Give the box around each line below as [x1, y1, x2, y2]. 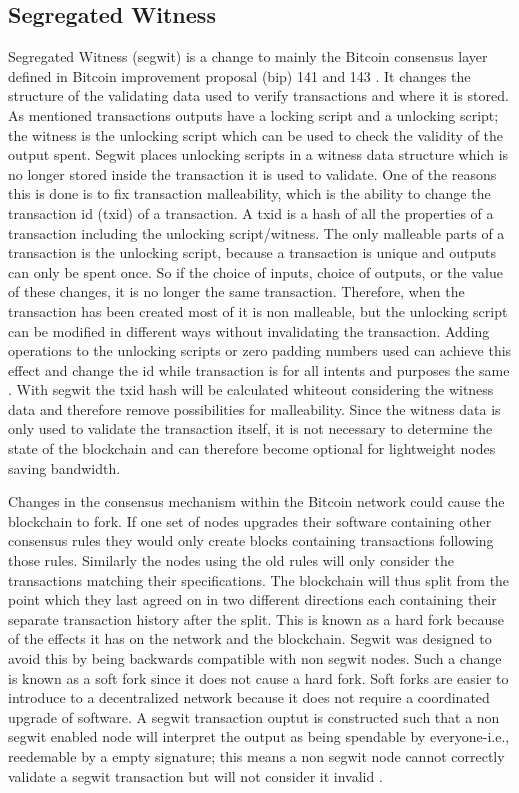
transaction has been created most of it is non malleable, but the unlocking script [8, 300, 508, 321]
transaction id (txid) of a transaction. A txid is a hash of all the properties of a [8, 202, 494, 223]
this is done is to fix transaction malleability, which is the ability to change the [8, 183, 491, 204]
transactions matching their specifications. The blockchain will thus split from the [8, 569, 510, 590]
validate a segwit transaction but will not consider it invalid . [8, 765, 383, 786]
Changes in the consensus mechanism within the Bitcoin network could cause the [8, 491, 505, 512]
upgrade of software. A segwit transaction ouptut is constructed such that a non [8, 706, 500, 727]
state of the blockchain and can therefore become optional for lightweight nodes [8, 438, 496, 459]
